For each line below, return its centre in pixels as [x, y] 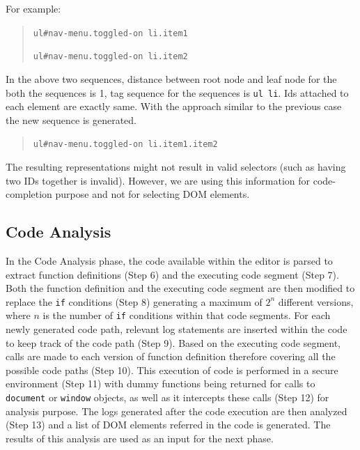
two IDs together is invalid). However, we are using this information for [158, 180]
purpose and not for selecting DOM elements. [152, 194]
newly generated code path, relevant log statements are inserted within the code [177, 329]
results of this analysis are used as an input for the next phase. [140, 438]
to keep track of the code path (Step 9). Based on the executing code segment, [173, 342]
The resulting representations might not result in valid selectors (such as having [176, 166]
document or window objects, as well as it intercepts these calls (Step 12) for [167, 397]
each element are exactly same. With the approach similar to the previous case [174, 106]
